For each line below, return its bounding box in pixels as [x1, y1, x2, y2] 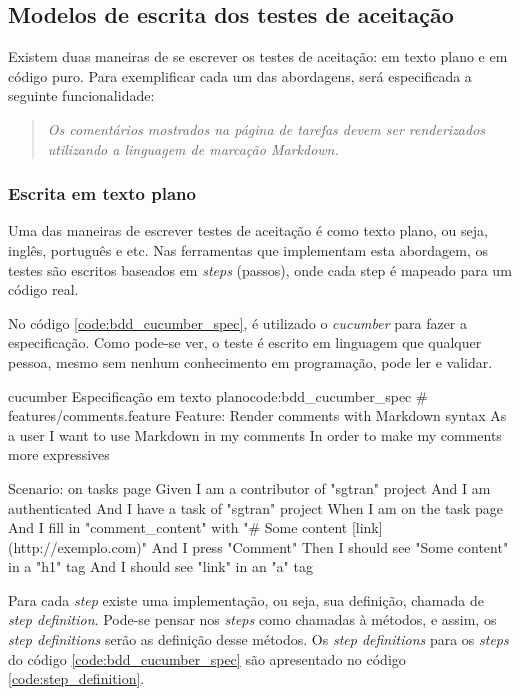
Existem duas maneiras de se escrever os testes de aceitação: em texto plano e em [8, 46, 508, 67]
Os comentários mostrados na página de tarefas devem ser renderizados [47, 118, 486, 139]
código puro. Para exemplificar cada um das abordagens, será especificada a [8, 65, 472, 86]
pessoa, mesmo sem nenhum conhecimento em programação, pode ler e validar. [8, 351, 493, 372]
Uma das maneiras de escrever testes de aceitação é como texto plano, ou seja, [8, 220, 488, 241]
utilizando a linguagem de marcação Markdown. [47, 138, 339, 159]
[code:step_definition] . [8, 668, 145, 689]
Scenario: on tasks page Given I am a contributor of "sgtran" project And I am [8, 477, 491, 498]
